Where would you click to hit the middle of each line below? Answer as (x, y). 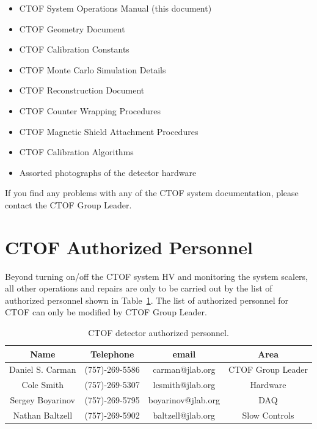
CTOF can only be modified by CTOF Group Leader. (106, 312)
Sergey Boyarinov (42, 400)
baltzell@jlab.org (184, 415)
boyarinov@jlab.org (184, 400)
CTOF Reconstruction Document (82, 90)
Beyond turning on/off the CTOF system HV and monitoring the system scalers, (156, 276)
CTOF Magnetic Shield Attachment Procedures (109, 131)
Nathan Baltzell (43, 415)
